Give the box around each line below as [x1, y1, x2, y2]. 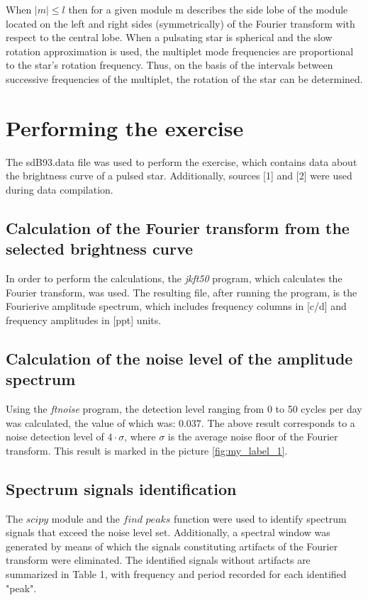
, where [124, 429, 156, 444]
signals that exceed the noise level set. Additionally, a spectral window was [6, 525, 330, 540]
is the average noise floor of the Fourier [167, 429, 338, 444]
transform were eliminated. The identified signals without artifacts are [6, 552, 311, 567]
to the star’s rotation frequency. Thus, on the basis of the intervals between [6, 57, 333, 72]
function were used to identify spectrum [174, 511, 347, 526]
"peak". [6, 580, 37, 595]
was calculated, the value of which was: [6, 415, 176, 430]
